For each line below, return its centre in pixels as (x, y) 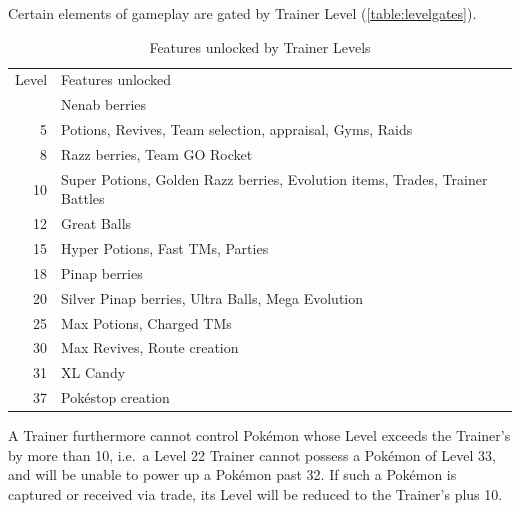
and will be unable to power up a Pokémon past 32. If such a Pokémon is (232, 474)
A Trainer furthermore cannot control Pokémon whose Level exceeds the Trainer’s (259, 435)
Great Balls (96, 223)
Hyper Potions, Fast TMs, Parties (165, 248)
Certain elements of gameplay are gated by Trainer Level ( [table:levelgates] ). (242, 13)
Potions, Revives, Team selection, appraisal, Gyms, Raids (237, 129)
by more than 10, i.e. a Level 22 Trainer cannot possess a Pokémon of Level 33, (252, 454)
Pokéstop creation (115, 397)
